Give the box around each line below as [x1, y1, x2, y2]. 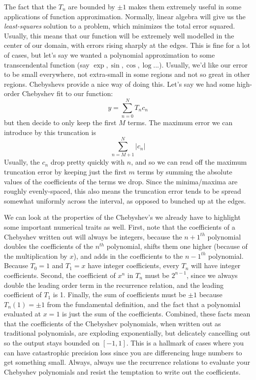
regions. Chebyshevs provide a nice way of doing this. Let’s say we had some [4, 78, 235, 89]
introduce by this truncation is [4, 127, 96, 137]
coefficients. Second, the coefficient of [4, 270, 116, 280]
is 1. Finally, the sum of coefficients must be [53, 289, 186, 300]
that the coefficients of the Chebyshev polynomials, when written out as [4, 318, 221, 328]
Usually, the [4, 157, 40, 167]
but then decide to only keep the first [4, 117, 117, 128]
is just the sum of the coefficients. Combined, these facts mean [62, 309, 251, 319]
